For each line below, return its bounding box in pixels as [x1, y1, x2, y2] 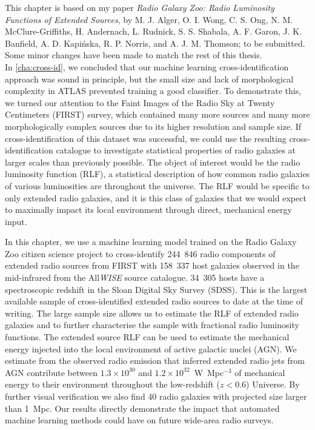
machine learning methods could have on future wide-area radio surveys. [5, 414, 274, 426]
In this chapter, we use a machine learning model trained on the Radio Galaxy [5, 235, 297, 248]
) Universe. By [246, 378, 300, 391]
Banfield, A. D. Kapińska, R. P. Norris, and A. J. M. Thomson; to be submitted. [5, 36, 305, 49]
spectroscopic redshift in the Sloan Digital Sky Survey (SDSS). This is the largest [5, 283, 308, 295]
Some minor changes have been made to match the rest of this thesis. [5, 49, 262, 61]
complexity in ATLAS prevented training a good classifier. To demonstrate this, [5, 84, 302, 97]
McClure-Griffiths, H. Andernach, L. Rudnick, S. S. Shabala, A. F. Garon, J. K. [5, 25, 302, 38]
